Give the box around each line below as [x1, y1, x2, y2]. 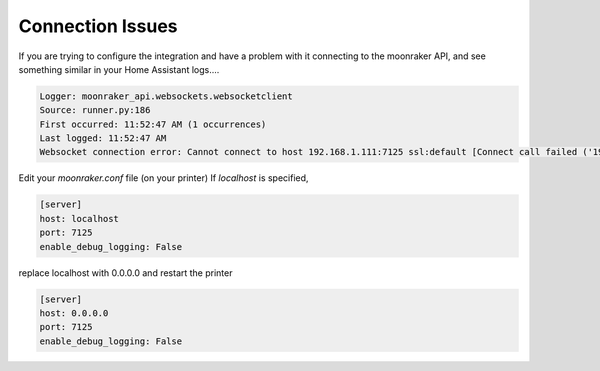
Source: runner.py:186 [39, 105, 151, 116]
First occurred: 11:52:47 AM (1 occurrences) [39, 118, 267, 130]
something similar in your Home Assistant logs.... [18, 63, 220, 75]
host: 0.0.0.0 [39, 307, 109, 319]
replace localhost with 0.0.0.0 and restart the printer [18, 266, 233, 279]
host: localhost [39, 213, 120, 224]
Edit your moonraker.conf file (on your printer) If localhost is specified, [18, 172, 309, 184]
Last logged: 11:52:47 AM [39, 133, 167, 144]
